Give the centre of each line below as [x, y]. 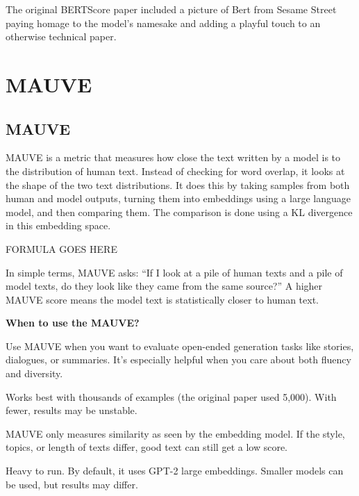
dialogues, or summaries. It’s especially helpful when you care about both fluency [178, 359]
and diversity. [34, 373]
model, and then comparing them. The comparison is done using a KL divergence [179, 212]
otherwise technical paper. [61, 36]
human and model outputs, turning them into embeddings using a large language [178, 198]
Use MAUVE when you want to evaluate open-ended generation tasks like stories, [180, 346]
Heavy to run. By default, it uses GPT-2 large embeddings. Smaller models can [175, 471]
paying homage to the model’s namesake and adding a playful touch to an [163, 23]
